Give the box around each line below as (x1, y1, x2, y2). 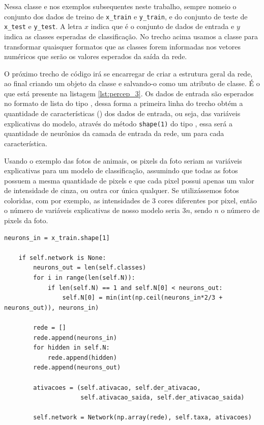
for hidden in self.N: (33, 344, 110, 352)
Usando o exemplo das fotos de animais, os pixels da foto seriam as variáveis (4, 155, 242, 166)
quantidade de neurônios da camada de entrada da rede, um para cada (4, 128, 224, 139)
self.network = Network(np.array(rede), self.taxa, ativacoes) (33, 414, 252, 421)
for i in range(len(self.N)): (33, 274, 135, 282)
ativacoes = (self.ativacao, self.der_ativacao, (33, 384, 201, 391)
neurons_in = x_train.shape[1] (4, 234, 110, 242)
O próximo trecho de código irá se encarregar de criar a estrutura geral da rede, (4, 68, 253, 78)
